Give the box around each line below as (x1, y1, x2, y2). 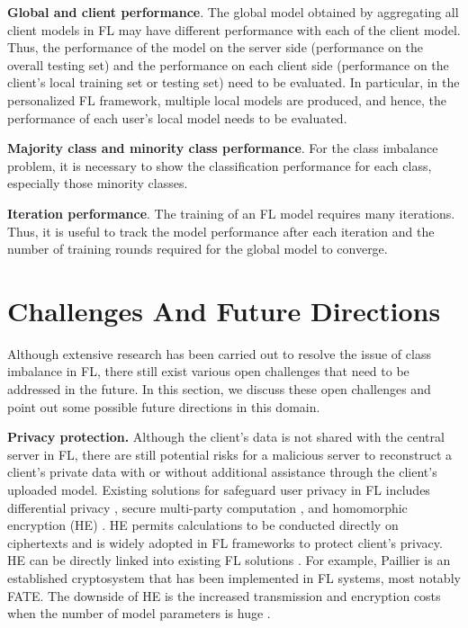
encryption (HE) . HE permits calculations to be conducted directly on (7, 516, 399, 534)
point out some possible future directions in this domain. (7, 397, 320, 416)
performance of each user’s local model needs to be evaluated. (7, 108, 347, 127)
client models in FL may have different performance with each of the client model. (7, 20, 461, 39)
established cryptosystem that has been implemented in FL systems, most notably (7, 568, 461, 587)
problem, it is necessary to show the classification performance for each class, (7, 156, 432, 175)
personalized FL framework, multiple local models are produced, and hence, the (7, 90, 447, 109)
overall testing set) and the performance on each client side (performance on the (7, 55, 449, 74)
